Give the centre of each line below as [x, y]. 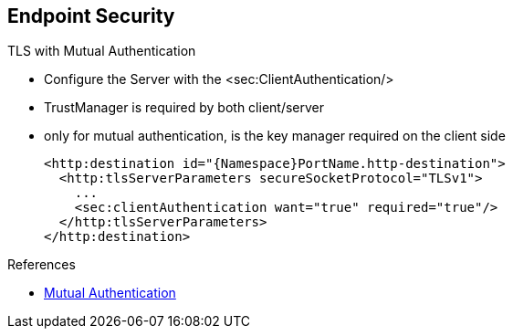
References [42, 265]
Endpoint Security [91, 16]
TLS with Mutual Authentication [102, 51]
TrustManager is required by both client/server [184, 108]
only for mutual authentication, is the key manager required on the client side [275, 136]
